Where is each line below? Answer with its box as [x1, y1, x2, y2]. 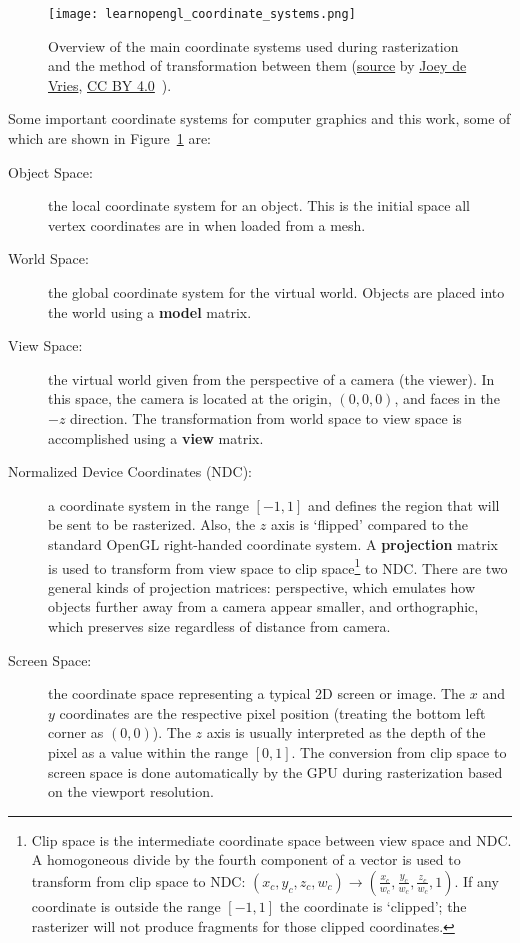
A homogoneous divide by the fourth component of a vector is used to [31, 849, 461, 870]
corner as [48, 722, 104, 743]
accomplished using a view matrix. [48, 427, 264, 448]
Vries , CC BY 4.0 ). [48, 74, 172, 95]
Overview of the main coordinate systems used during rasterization [48, 35, 459, 56]
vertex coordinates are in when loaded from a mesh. [48, 214, 366, 235]
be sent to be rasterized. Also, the [48, 514, 256, 535]
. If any [454, 870, 499, 891]
